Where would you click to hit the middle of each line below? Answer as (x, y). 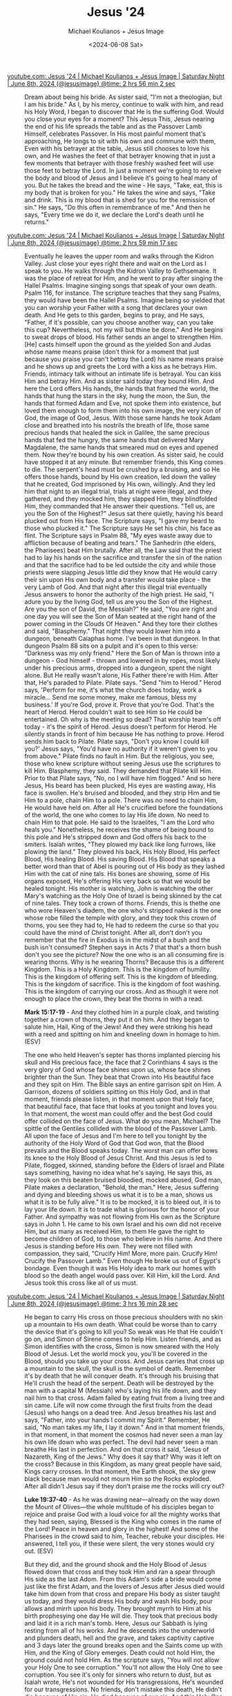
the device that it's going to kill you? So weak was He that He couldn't (124, 1331)
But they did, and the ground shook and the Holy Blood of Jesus (116, 1564)
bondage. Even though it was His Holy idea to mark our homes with (120, 1268)
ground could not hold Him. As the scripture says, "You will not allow (122, 1660)
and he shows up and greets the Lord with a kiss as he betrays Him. (121, 366)
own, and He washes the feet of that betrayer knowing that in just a (120, 156)
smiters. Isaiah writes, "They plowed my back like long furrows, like (120, 844)
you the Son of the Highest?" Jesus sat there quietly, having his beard (124, 513)
